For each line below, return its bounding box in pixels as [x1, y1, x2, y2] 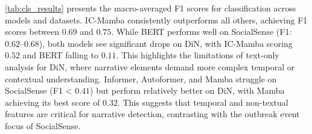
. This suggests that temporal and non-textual [117, 96, 288, 108]
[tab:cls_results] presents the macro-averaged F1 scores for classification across [5, 2, 296, 14]
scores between [5, 25, 59, 38]
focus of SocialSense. [5, 119, 81, 132]
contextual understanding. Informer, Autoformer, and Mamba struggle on [5, 72, 277, 85]
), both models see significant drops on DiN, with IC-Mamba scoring [39, 37, 293, 49]
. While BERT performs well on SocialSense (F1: [111, 25, 292, 38]
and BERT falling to [22, 49, 99, 61]
